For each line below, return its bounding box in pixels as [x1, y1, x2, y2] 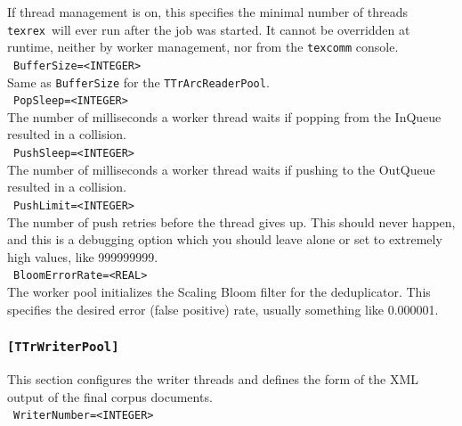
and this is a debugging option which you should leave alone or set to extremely [7, 230, 442, 249]
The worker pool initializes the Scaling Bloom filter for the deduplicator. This [7, 283, 431, 300]
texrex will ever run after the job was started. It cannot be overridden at [7, 20, 410, 38]
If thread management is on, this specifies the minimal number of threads [7, 3, 409, 20]
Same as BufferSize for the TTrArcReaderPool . [7, 72, 270, 91]
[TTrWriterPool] [7, 340, 119, 355]
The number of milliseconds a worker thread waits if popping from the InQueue [7, 107, 442, 126]
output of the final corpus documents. [7, 387, 213, 406]
